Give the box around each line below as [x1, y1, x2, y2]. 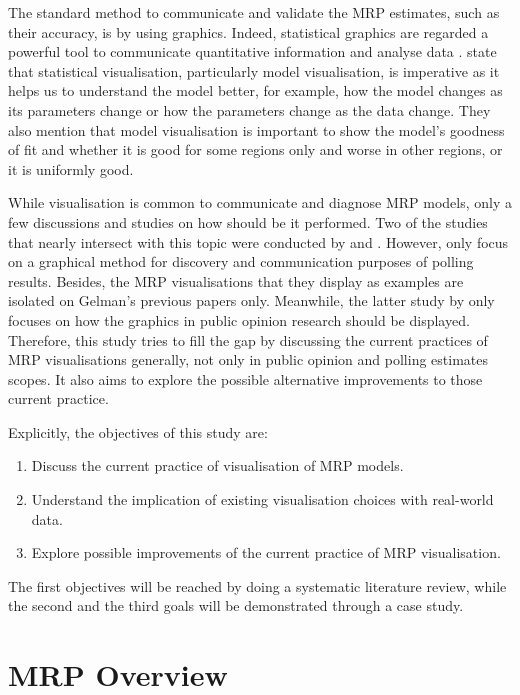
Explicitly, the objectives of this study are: [8, 421, 268, 442]
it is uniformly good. [8, 158, 134, 179]
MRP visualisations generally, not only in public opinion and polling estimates [8, 349, 489, 370]
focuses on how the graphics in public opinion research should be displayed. [8, 309, 470, 330]
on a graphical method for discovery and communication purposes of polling [8, 251, 474, 272]
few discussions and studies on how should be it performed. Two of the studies [8, 211, 488, 232]
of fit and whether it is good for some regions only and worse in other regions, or [8, 139, 503, 160]
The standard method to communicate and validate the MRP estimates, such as [8, 2, 500, 22]
